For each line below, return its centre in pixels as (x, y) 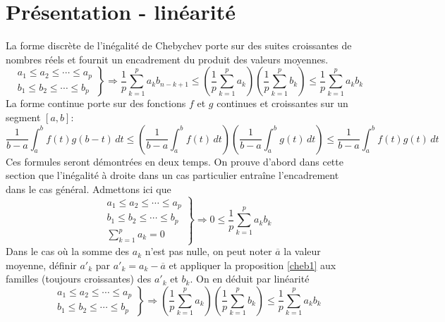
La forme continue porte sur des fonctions (96, 103)
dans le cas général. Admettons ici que (89, 188)
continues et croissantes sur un (282, 103)
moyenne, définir (41, 265)
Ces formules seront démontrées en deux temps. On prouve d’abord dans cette (175, 161)
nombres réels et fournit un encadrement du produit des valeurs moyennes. (167, 59)
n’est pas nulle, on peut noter (208, 251)
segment (23, 117)
